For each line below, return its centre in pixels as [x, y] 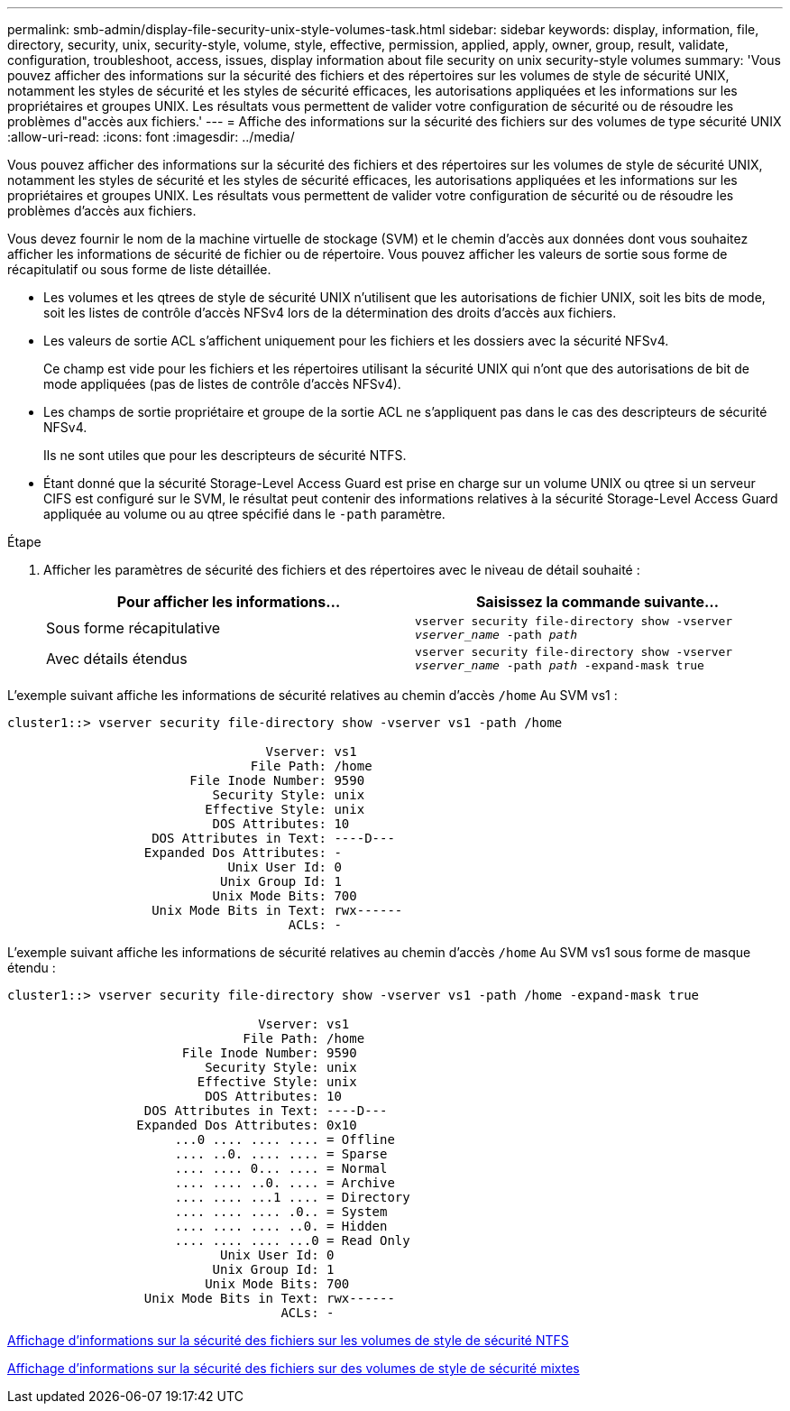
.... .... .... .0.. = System [281, 1212]
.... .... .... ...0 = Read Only [292, 1240]
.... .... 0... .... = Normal [281, 1168]
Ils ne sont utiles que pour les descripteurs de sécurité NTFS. [225, 455]
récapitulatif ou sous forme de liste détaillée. [139, 269]
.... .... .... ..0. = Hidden [281, 1226]
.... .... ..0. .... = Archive [285, 1183]
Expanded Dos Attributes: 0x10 [247, 1125]
